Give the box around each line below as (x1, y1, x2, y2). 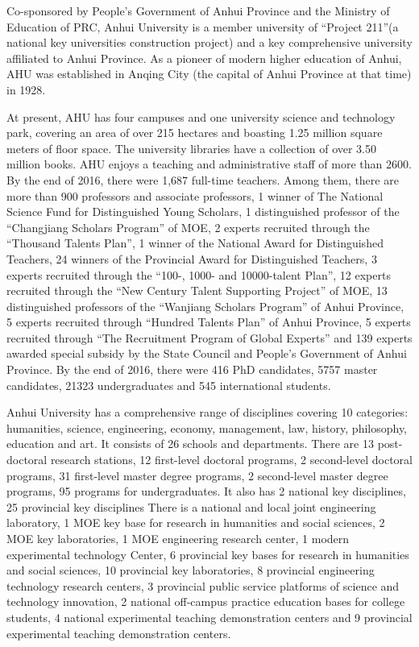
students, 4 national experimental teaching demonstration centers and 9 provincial (6, 608, 413, 625)
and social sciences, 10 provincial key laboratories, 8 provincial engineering (6, 562, 375, 579)
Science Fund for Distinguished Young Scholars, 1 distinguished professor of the (6, 203, 400, 220)
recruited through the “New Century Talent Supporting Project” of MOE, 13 (6, 282, 388, 299)
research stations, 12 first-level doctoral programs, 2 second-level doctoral (50, 451, 413, 468)
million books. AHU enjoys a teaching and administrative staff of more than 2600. (6, 156, 412, 172)
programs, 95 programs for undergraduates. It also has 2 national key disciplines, (6, 483, 406, 500)
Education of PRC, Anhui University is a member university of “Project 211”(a (6, 18, 399, 35)
